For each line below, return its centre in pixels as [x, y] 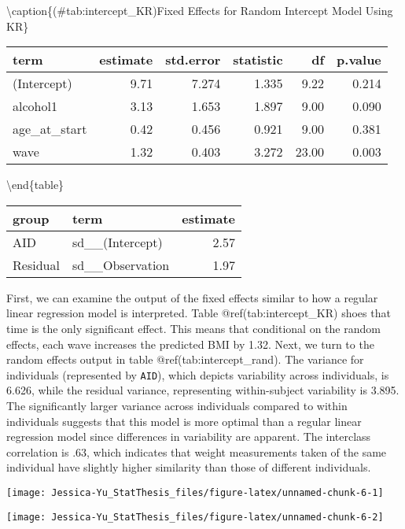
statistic [258, 60]
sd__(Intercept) [117, 242]
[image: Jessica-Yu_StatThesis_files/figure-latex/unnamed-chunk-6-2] [195, 517]
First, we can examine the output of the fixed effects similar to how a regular [192, 297]
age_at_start [50, 129]
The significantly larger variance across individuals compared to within [177, 405]
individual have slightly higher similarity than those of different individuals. [189, 467]
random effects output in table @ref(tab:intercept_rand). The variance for [185, 359]
